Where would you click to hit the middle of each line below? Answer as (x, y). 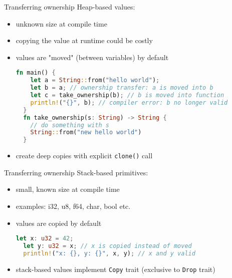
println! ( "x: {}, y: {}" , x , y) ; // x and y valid (109, 253)
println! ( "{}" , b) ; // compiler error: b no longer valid (129, 102)
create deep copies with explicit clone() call (84, 156)
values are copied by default (59, 223)
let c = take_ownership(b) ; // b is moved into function (127, 95)
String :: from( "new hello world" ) (86, 132)
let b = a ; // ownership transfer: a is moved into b (122, 88)
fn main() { (36, 73)
